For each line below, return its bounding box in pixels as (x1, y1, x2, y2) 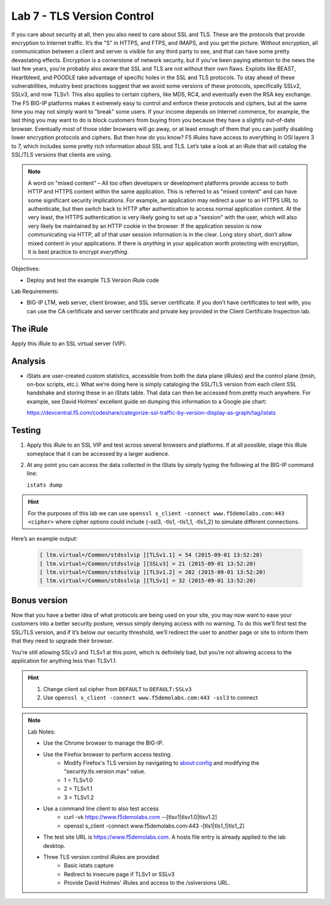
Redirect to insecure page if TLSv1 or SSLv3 (64, 870, 175, 878)
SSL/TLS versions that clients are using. (11, 151, 112, 159)
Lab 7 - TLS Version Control (11, 9, 154, 23)
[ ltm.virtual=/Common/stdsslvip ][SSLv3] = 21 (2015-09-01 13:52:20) (39, 560, 257, 567)
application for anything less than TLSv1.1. (11, 657, 118, 664)
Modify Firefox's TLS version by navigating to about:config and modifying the (64, 759, 260, 767)
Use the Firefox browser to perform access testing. (43, 750, 172, 758)
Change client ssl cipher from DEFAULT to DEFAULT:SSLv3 (43, 685, 192, 692)
